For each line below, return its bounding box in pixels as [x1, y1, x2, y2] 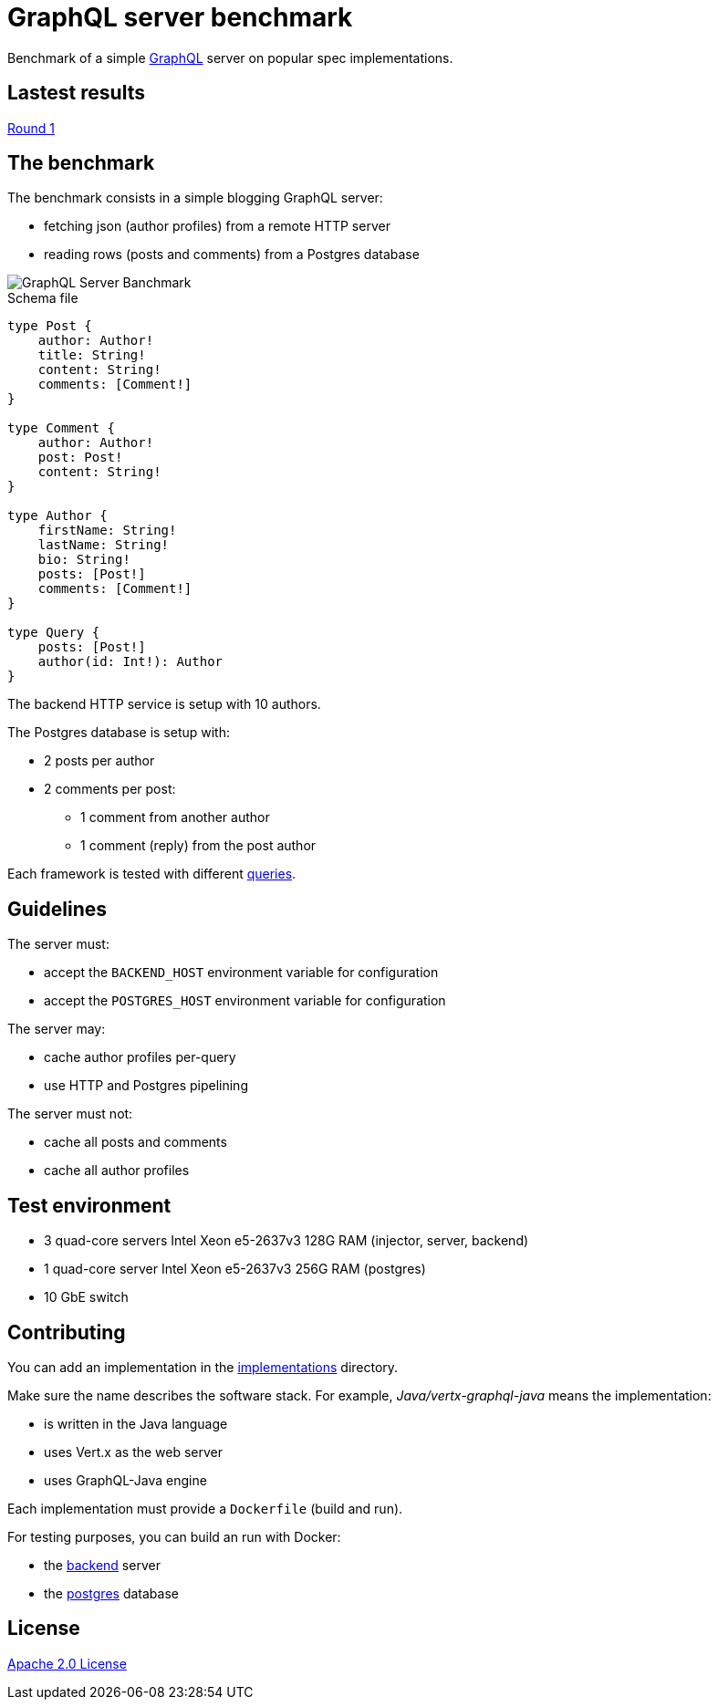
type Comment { [7, 421, 116, 436]
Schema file [7, 290, 78, 307]
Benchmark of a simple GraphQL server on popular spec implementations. [7, 49, 453, 66]
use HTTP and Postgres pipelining [44, 1077, 248, 1094]
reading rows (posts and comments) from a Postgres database [44, 246, 420, 263]
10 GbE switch [44, 1289, 129, 1306]
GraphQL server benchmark [7, 2, 353, 33]
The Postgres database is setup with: [7, 724, 231, 741]
